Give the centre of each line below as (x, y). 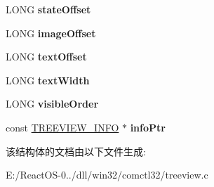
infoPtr (148, 127)
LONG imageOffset (51, 33)
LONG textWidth (48, 80)
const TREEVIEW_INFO (62, 127)
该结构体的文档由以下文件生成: (76, 151)
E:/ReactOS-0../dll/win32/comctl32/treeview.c (107, 175)
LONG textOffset (46, 57)
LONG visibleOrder (52, 104)
